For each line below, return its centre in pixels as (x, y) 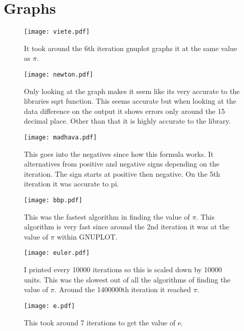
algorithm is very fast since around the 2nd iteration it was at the (127, 227)
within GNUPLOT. (87, 236)
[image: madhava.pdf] (61, 137)
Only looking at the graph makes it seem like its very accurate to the (132, 91)
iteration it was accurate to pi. (72, 184)
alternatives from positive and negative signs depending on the (122, 164)
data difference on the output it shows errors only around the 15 (125, 111)
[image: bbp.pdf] (53, 200)
